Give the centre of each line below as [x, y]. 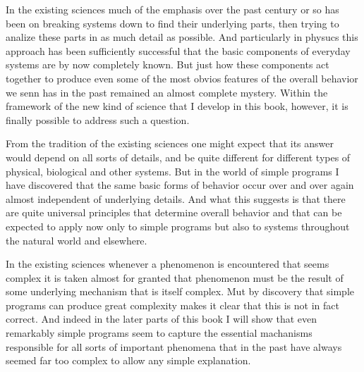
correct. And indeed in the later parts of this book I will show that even [161, 319]
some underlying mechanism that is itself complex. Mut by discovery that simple [180, 291]
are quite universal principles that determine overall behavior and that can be [174, 212]
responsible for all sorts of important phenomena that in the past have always [174, 346]
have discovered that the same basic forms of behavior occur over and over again [180, 185]
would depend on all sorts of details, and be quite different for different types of [178, 157]
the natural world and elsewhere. [77, 240]
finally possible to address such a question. [98, 119]
